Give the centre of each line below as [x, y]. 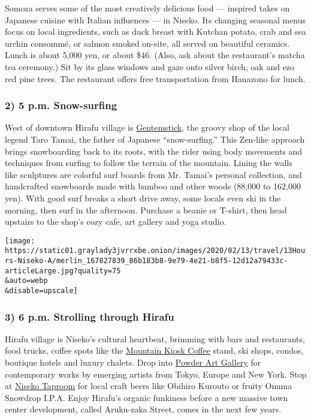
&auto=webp [26, 281]
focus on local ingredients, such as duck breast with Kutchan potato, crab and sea [155, 31]
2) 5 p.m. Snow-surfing [61, 105]
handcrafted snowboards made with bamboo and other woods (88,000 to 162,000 [153, 186]
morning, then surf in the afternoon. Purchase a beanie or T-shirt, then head [146, 209]
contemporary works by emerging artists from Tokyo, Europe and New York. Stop [156, 374]
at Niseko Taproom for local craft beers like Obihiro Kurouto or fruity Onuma [149, 386]
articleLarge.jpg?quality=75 [63, 271]
